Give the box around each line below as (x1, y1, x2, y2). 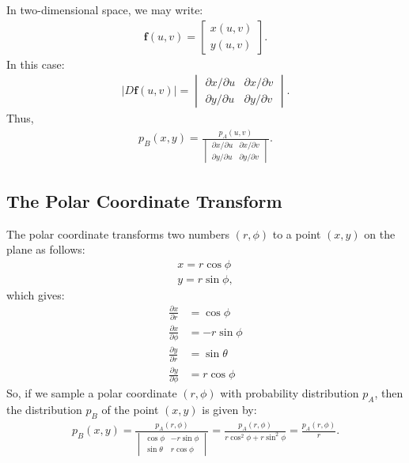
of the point (101, 401, 159, 418)
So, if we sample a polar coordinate (6, 385, 177, 401)
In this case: (6, 55, 65, 72)
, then (374, 385, 403, 401)
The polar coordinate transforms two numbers (6, 225, 229, 242)
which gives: (6, 286, 65, 303)
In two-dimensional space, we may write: (6, 2, 203, 17)
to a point (272, 225, 321, 242)
